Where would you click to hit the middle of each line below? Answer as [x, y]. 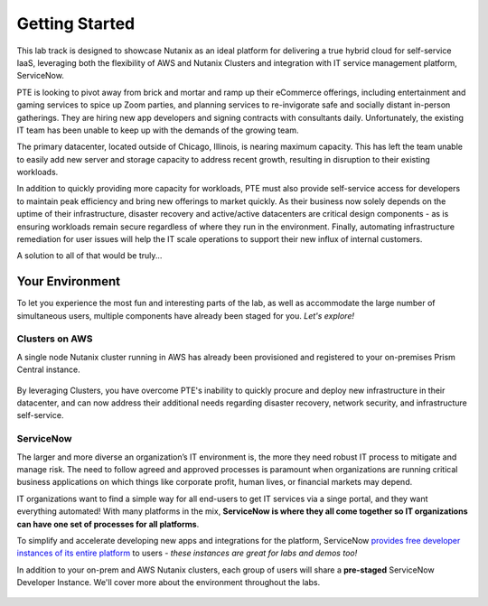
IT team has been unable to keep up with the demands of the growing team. [158, 130]
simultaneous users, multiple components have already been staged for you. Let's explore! [185, 315]
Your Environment [69, 281]
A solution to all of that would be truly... [89, 256]
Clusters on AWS [55, 339]
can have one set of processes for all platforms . [108, 524]
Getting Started [76, 23]
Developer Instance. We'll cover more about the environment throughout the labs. [169, 583]
